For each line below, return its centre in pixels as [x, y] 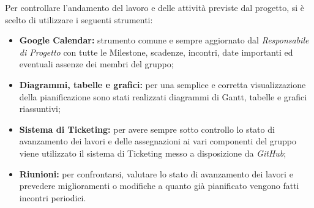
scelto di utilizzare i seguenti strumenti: [79, 19]
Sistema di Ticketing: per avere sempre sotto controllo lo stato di [147, 129]
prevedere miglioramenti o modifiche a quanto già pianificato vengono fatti [159, 186]
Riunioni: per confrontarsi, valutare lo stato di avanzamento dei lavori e [156, 173]
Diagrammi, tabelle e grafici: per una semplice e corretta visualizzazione [163, 84]
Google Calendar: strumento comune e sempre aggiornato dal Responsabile [164, 40]
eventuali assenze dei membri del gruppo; [96, 64]
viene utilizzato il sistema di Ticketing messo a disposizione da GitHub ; [153, 153]
